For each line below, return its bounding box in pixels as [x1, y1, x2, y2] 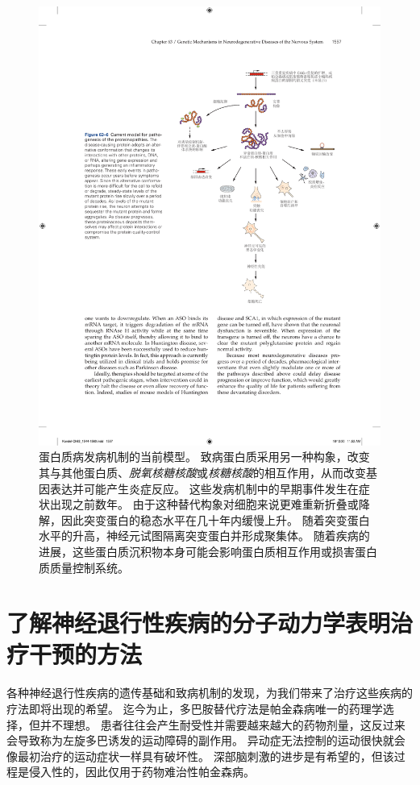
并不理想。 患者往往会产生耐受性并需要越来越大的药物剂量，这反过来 [40, 716, 405, 733]
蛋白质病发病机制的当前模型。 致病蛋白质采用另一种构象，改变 [39, 448, 370, 465]
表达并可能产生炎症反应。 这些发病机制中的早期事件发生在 [49, 480, 359, 496]
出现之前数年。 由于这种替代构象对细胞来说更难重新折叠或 [49, 496, 359, 513]
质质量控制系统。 [39, 559, 129, 575]
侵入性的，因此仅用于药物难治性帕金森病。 [28, 763, 255, 780]
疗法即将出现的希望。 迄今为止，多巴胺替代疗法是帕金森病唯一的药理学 [6, 700, 383, 716]
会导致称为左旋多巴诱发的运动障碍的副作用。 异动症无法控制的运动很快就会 [6, 732, 405, 749]
